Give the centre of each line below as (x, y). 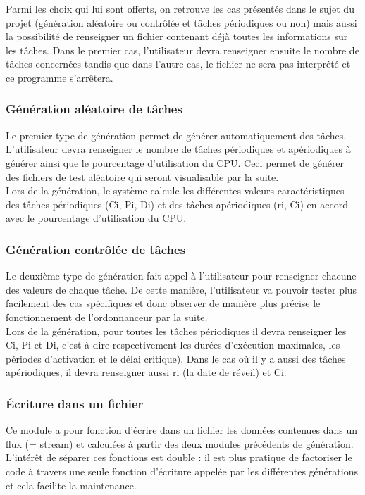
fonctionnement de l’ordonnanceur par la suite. (107, 317)
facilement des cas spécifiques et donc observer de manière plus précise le (163, 303)
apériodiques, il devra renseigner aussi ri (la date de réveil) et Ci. (146, 372)
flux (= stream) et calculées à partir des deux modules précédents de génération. (180, 443)
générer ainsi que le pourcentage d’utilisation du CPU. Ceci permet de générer (175, 162)
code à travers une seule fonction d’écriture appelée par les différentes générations (182, 471)
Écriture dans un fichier (75, 403)
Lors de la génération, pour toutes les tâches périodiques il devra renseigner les (176, 331)
